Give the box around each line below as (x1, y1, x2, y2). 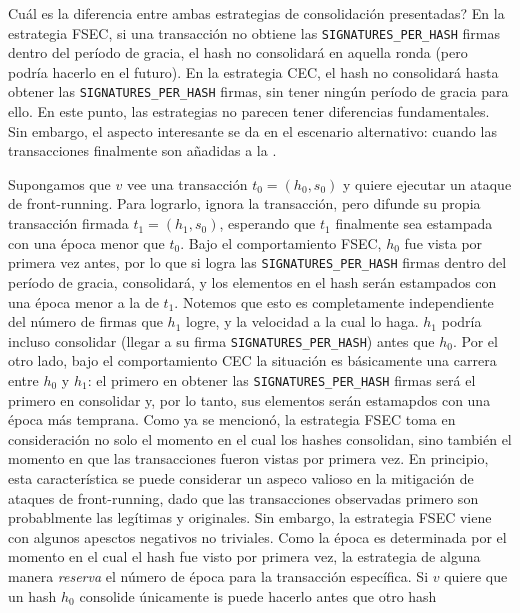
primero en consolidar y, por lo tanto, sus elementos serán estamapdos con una (8, 389, 491, 410)
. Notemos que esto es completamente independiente (174, 291, 494, 312)
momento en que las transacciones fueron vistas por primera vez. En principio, (8, 448, 489, 469)
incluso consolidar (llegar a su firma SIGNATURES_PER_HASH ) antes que (8, 330, 435, 351)
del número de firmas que (8, 311, 163, 332)
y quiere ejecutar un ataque (343, 173, 512, 194)
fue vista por (404, 232, 483, 253)
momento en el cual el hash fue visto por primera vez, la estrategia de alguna (8, 546, 481, 567)
